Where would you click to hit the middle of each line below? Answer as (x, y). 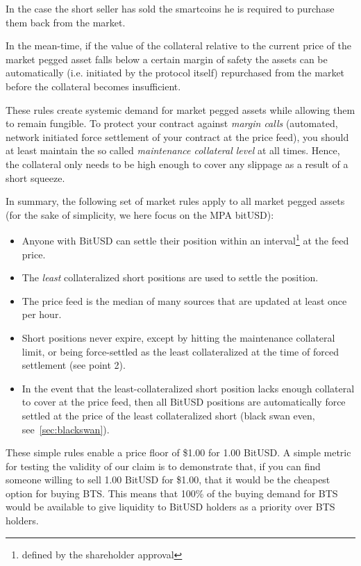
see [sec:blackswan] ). (66, 429)
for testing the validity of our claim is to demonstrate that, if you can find (163, 466)
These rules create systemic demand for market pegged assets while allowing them (180, 109)
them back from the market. (66, 22)
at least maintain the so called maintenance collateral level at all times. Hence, (173, 150)
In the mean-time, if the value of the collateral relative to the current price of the (178, 45)
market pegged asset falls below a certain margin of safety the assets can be (167, 59)
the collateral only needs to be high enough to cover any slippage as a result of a (177, 164)
